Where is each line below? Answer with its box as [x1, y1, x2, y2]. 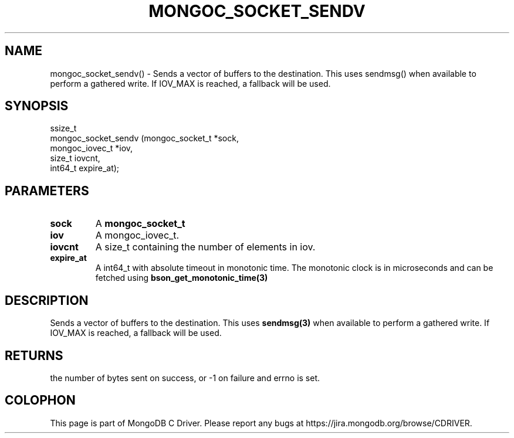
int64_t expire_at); [50, 163, 120, 174]
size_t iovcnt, [50, 153, 100, 164]
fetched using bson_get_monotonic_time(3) [95, 273, 268, 283]
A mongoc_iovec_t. [95, 229, 180, 242]
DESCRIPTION [5, 293, 89, 308]
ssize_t [50, 123, 77, 134]
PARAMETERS [5, 183, 89, 198]
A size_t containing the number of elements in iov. [95, 241, 316, 253]
